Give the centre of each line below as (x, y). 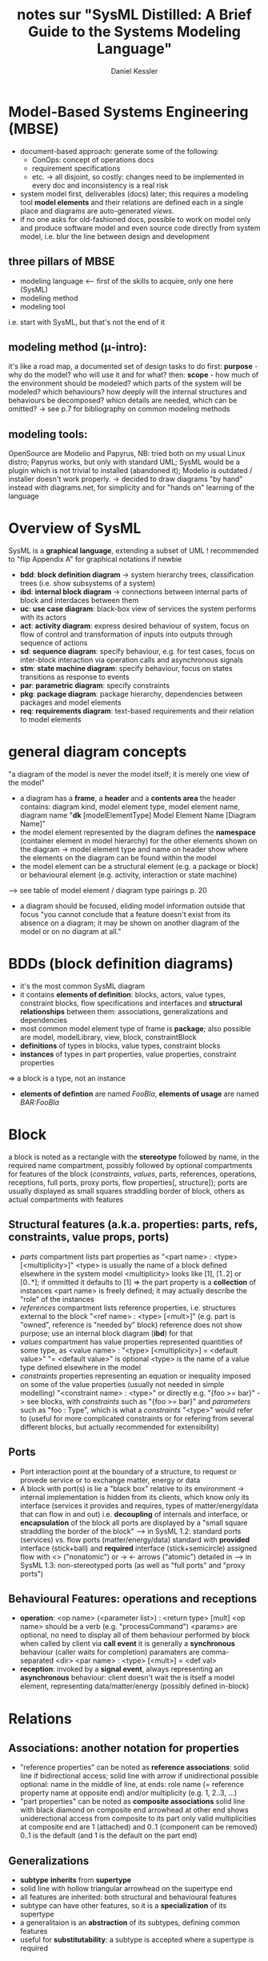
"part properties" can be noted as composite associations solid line (132, 1801)
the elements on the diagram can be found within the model (118, 858)
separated (37, 1660)
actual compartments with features (66, 1199)
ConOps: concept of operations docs (93, 160)
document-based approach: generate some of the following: (120, 151)
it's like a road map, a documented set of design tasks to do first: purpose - (133, 366)
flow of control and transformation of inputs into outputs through (126, 634)
